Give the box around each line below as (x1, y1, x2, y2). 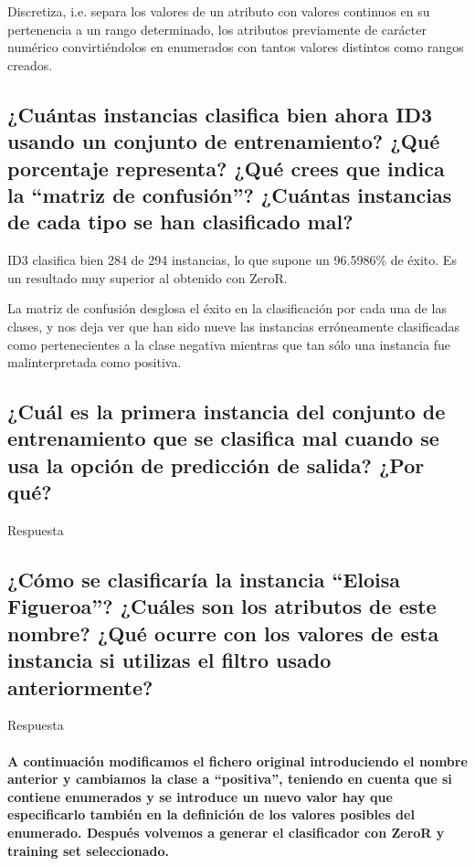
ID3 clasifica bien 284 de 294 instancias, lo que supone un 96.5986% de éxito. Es (7, 250, 457, 269)
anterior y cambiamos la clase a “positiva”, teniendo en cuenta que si (7, 769, 452, 788)
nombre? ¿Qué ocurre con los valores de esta (7, 618, 439, 647)
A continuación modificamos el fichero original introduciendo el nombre (7, 751, 468, 770)
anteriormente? (7, 672, 153, 701)
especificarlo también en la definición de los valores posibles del (7, 805, 415, 824)
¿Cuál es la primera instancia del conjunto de (7, 397, 446, 426)
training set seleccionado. (7, 840, 169, 860)
